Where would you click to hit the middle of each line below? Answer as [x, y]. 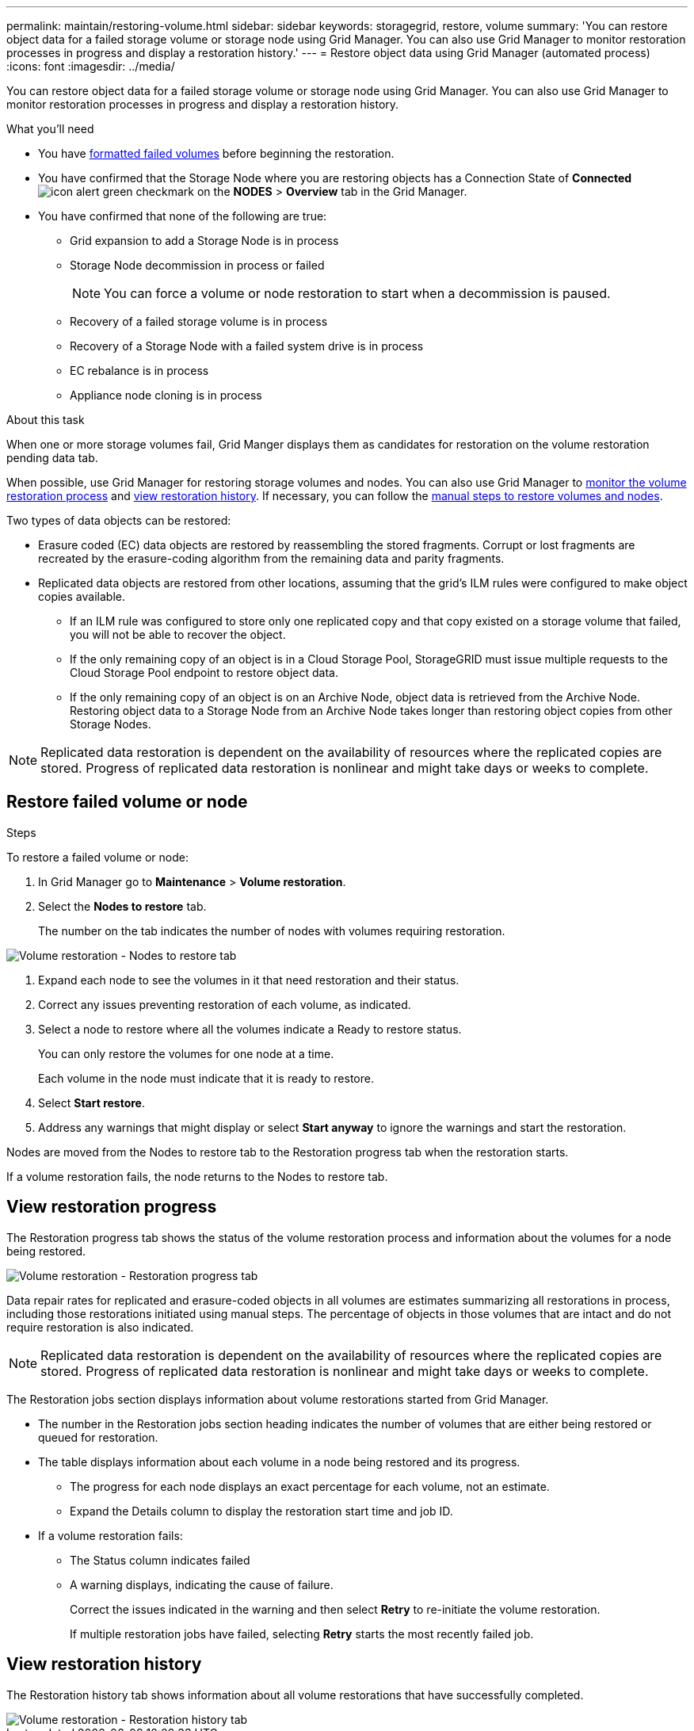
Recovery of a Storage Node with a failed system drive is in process [247, 346]
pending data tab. [52, 458]
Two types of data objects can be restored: [119, 520]
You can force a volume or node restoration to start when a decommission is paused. [357, 293]
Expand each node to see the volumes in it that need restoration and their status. [249, 980]
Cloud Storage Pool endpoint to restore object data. [204, 673]
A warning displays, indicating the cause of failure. [202, 1584]
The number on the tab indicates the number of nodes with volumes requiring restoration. [272, 930]
